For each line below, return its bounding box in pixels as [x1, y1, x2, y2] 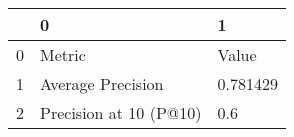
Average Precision [40, 72, 164, 95]
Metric [40, 43, 86, 66]
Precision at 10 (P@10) [40, 101, 202, 124]
